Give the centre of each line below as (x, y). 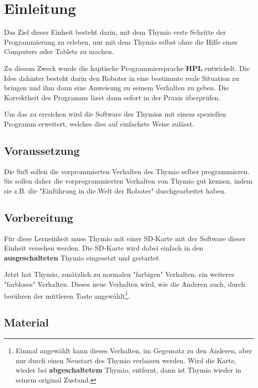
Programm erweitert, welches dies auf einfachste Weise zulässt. (99, 123)
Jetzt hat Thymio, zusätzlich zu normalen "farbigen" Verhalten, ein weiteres (119, 274)
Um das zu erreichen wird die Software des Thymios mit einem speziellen (115, 114)
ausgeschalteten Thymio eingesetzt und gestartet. (83, 257)
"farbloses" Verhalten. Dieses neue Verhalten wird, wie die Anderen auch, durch (125, 284)
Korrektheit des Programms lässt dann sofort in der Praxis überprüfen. (112, 97)
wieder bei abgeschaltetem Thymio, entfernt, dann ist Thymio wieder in (129, 370)
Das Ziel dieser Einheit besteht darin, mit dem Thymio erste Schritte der (115, 32)
